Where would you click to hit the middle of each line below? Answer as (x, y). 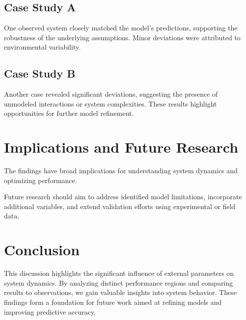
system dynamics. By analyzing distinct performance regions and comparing (119, 282)
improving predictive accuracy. (50, 311)
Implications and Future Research (121, 147)
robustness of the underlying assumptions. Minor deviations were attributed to (122, 37)
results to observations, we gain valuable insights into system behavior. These (121, 292)
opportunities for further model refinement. (69, 113)
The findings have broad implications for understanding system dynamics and (121, 171)
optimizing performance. (41, 180)
